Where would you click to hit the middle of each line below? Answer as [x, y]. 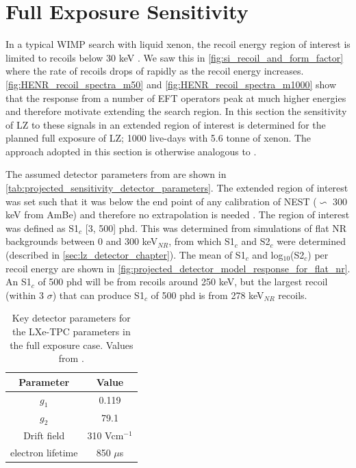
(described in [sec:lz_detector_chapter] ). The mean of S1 [126, 255]
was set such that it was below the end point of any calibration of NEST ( [161, 201]
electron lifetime [44, 452]
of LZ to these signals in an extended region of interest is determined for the [166, 124]
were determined [311, 241]
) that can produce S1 [98, 295]
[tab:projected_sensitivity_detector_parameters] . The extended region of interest [177, 188]
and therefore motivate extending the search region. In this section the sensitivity [176, 111]
